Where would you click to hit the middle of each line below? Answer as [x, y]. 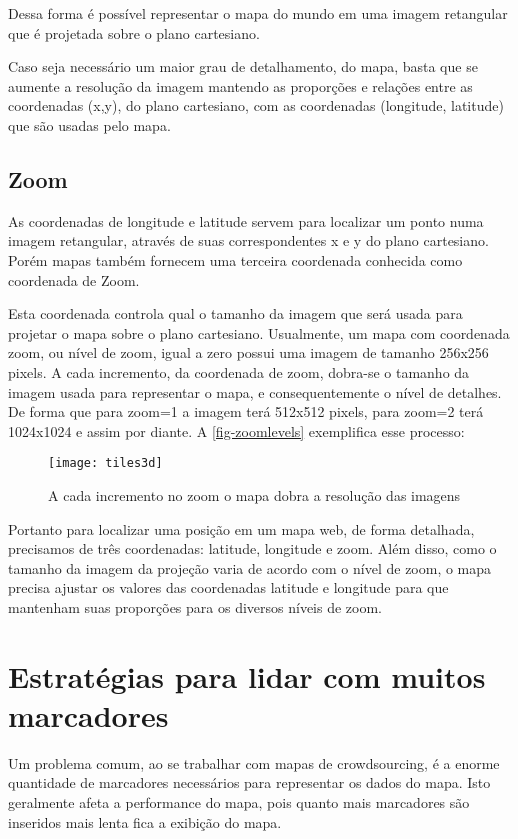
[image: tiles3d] [105, 463]
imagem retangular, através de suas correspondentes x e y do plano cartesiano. [248, 240]
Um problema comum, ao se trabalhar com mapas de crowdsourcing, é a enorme [254, 762]
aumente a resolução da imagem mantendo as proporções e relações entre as [240, 85]
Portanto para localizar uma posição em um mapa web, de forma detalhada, [241, 528]
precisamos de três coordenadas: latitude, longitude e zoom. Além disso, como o [252, 548]
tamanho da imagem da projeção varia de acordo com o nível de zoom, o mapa [250, 567]
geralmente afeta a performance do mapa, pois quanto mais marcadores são [239, 802]
